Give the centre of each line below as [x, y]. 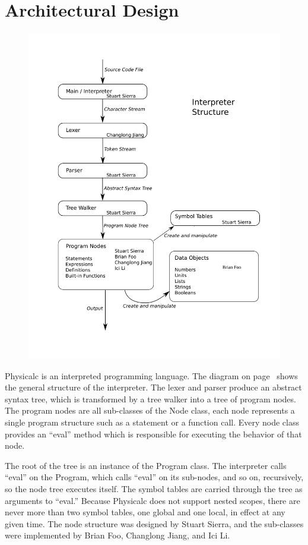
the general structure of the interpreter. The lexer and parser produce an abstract [153, 387]
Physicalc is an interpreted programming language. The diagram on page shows [151, 375]
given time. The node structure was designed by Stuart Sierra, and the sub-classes [154, 523]
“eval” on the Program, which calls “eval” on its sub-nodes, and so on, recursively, [154, 477]
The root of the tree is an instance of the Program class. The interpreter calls [146, 465]
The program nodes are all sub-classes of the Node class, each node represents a [150, 410]
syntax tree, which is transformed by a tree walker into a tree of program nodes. [150, 398]
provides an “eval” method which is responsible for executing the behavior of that [153, 434]
